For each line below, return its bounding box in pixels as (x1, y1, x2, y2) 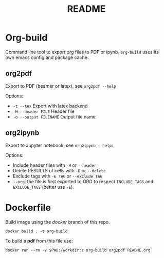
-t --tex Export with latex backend (12, 103, 88, 109)
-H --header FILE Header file (12, 108, 75, 114)
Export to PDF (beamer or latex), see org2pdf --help (5, 83, 117, 89)
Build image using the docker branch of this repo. (5, 219, 110, 225)
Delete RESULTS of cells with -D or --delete (12, 167, 106, 173)
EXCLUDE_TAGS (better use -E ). (12, 184, 75, 190)
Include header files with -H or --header (12, 162, 97, 168)
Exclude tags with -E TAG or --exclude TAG (12, 173, 103, 179)
